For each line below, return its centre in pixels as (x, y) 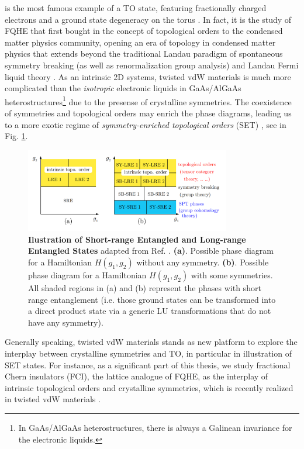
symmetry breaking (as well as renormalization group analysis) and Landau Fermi (152, 65)
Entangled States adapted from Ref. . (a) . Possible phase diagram (151, 251)
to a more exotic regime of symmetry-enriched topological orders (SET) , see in (146, 124)
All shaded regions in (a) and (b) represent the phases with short (145, 288)
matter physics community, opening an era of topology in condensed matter (140, 42)
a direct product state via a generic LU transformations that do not (150, 311)
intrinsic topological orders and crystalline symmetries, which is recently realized (149, 387)
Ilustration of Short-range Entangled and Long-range (137, 239)
